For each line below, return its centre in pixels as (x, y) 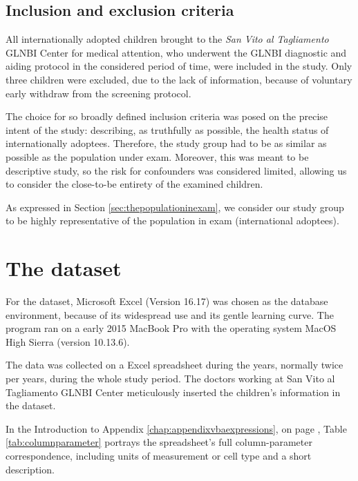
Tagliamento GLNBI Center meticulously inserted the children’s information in (173, 392)
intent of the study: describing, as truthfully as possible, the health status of (167, 129)
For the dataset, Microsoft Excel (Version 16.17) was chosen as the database (167, 301)
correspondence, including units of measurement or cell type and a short (159, 455)
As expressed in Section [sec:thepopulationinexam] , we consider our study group (175, 207)
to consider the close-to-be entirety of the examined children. (134, 184)
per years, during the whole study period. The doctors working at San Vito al (170, 379)
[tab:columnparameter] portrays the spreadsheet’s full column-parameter (159, 442)
